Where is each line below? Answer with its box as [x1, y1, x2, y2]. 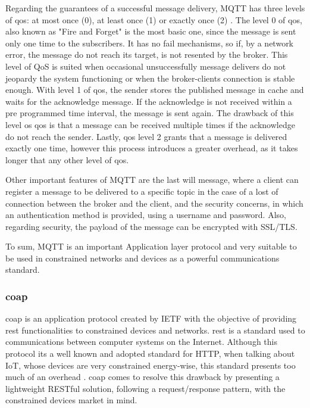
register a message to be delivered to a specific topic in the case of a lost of [5, 185, 278, 197]
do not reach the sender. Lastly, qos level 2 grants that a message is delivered [5, 130, 287, 142]
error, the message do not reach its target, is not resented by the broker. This [5, 48, 288, 61]
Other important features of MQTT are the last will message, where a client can [5, 173, 299, 186]
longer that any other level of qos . [5, 153, 129, 166]
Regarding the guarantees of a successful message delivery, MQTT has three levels [5, 2, 305, 14]
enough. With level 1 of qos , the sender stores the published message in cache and [5, 83, 304, 96]
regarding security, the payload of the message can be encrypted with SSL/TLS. [5, 220, 298, 232]
